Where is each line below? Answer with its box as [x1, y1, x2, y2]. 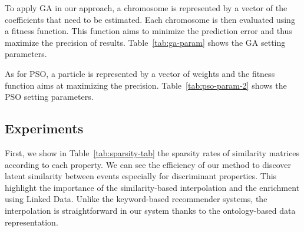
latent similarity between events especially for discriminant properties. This [5, 170, 277, 182]
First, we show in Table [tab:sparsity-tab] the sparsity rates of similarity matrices [5, 146, 300, 159]
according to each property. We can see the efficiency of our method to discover [5, 158, 292, 170]
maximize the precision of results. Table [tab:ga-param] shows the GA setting [5, 36, 286, 48]
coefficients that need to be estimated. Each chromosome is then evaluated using [5, 13, 295, 25]
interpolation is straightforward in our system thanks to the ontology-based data [5, 204, 296, 216]
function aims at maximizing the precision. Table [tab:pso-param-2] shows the [5, 79, 287, 91]
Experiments [5, 119, 84, 137]
